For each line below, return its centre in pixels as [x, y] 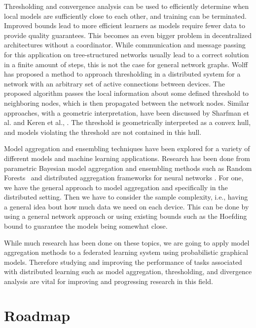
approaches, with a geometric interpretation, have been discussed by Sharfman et [127, 112]
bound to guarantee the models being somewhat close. [86, 226]
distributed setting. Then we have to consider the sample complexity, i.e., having [126, 197]
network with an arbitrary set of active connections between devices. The [114, 83]
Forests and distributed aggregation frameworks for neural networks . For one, [124, 178]
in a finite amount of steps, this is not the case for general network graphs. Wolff [126, 64]
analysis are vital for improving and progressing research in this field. [109, 281]
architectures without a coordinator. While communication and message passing [125, 45]
